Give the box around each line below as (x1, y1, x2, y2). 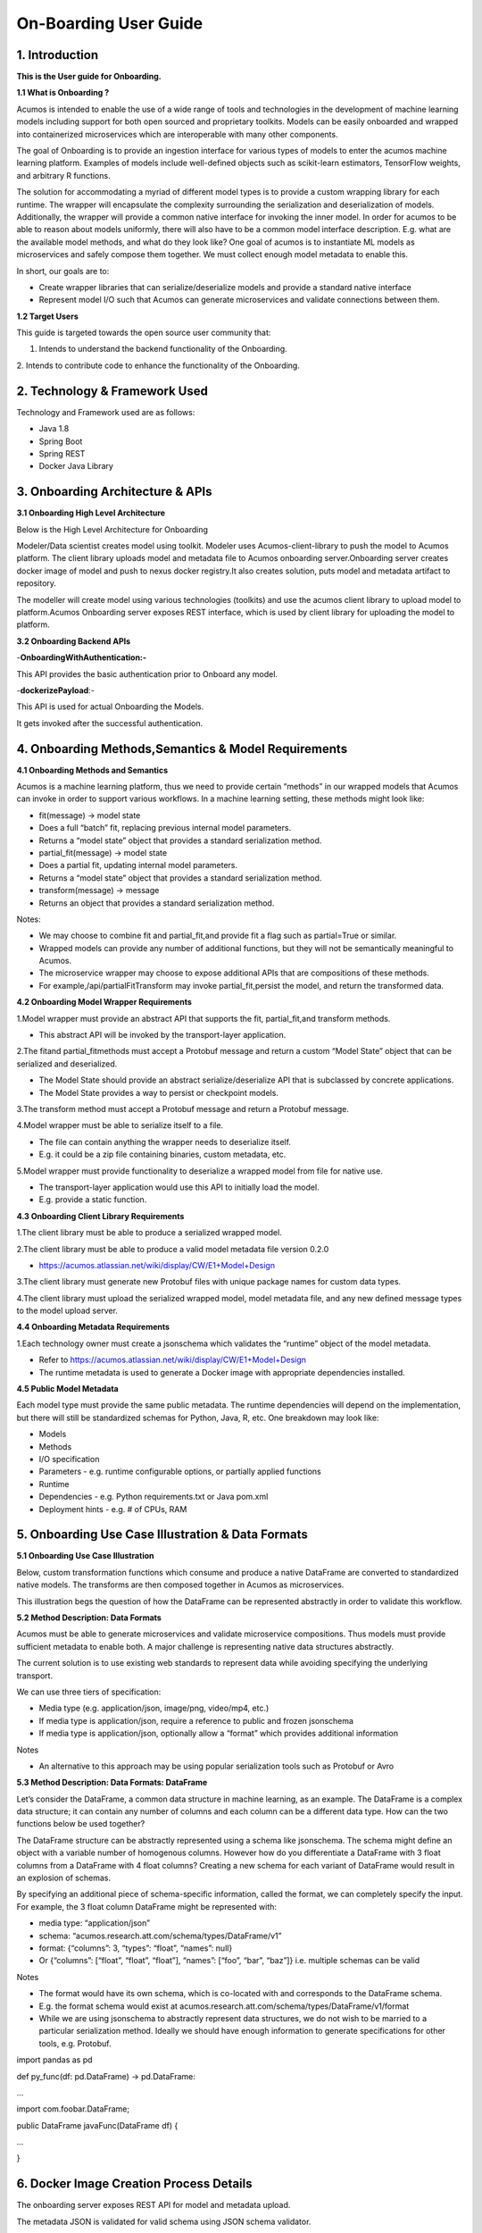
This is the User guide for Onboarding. (16, 71, 162, 82)
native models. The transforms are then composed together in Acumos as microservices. (16, 1579, 345, 1590)
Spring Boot (38, 436, 83, 447)
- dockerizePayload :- (16, 684, 96, 696)
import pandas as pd (16, 2054, 93, 2065)
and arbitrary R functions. (16, 170, 111, 180)
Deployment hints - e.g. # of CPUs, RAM (38, 1503, 187, 1514)
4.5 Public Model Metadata (16, 1384, 120, 1394)
